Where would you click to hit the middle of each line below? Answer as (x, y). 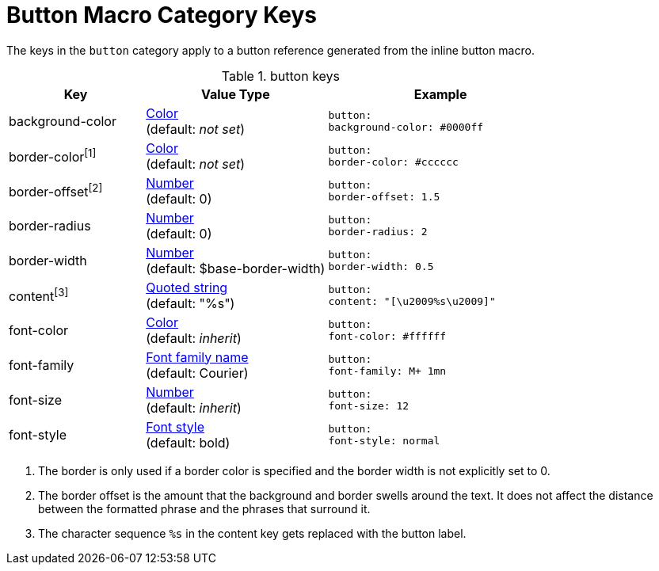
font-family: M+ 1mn (387, 371)
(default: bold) (188, 442)
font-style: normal (384, 440)
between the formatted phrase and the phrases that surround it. (204, 508)
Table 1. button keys (280, 76)
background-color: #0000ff (406, 127)
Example (440, 94)
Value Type (235, 94)
